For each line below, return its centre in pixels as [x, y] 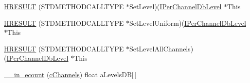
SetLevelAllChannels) [161, 48]
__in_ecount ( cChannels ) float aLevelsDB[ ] [70, 74]
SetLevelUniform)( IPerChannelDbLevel [187, 23]
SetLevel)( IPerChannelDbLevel [175, 6]
